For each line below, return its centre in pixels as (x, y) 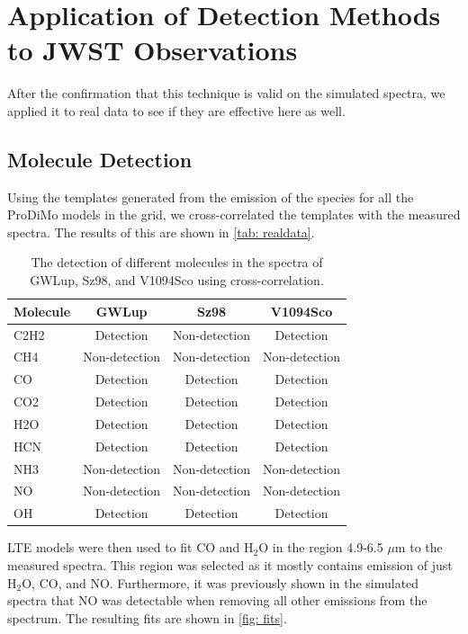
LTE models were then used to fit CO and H (130, 547)
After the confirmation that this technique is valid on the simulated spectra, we (226, 93)
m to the (418, 547)
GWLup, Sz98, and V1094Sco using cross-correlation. (177, 280)
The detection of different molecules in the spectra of (177, 262)
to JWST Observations (153, 50)
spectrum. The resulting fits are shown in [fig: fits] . (147, 617)
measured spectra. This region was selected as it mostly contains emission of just (230, 564)
